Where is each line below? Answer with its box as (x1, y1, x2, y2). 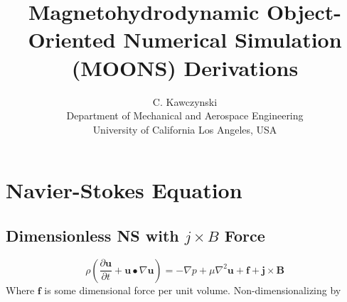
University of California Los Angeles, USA (92, 122, 277, 136)
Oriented (28, 25, 116, 54)
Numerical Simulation (123, 25, 342, 54)
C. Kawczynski (152, 94, 218, 109)
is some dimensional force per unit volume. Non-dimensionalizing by (44, 282, 341, 297)
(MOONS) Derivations (71, 53, 299, 82)
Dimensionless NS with (6, 224, 179, 246)
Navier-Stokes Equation (6, 176, 242, 205)
